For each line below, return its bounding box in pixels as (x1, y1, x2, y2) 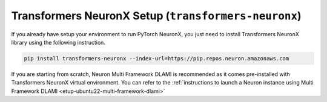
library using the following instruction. (11, 39, 106, 46)
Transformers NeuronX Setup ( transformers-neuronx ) (11, 9, 302, 22)
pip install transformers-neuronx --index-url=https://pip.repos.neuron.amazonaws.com (24, 55, 289, 62)
